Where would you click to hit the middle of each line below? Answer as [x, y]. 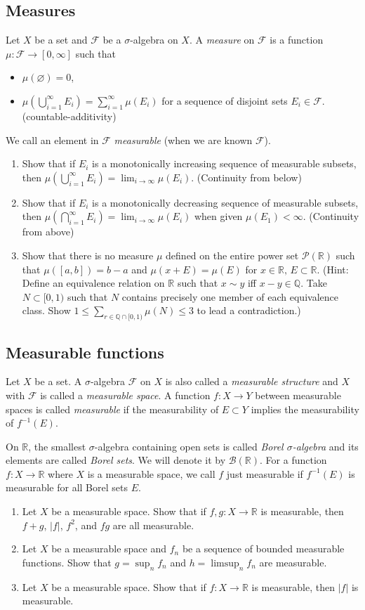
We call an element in [52, 139]
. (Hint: [333, 269]
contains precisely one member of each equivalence [230, 296]
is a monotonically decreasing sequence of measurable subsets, [225, 202]
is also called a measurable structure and [252, 381]
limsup [225, 563]
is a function [297, 40]
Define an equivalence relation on [93, 283]
